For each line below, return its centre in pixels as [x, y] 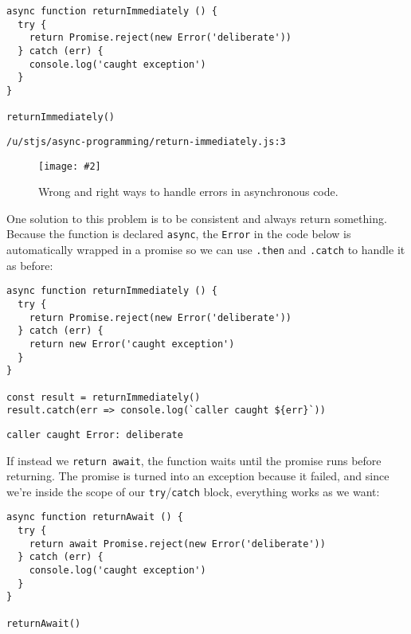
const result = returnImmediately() [104, 397]
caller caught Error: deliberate [95, 434]
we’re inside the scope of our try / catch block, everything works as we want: [193, 491]
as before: [30, 265]
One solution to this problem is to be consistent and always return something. [197, 218]
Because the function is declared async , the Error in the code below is [179, 234]
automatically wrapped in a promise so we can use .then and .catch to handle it [206, 250]
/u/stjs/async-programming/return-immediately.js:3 [146, 141]
